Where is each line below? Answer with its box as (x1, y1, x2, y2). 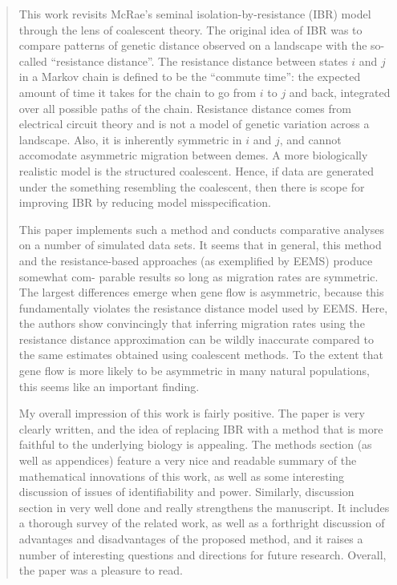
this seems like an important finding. (18, 377, 200, 394)
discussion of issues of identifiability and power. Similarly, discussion (18, 483, 354, 500)
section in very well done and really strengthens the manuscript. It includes (18, 498, 390, 515)
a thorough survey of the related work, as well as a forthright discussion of (18, 514, 385, 531)
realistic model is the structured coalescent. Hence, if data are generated (18, 162, 375, 179)
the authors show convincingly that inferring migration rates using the (18, 315, 365, 332)
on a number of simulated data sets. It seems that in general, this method (18, 236, 382, 253)
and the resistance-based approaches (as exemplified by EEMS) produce (18, 252, 373, 268)
